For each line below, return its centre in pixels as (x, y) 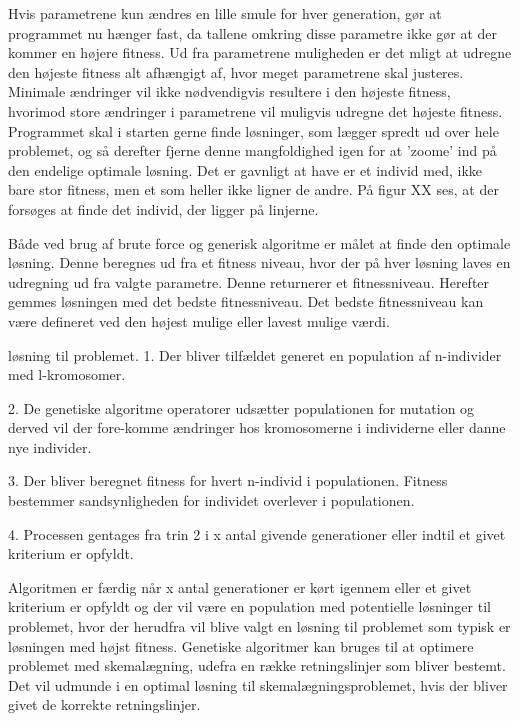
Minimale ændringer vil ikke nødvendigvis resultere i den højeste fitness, (229, 91)
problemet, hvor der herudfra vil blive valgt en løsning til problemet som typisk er (259, 626)
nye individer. (50, 446)
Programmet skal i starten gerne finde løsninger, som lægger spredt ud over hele (253, 130)
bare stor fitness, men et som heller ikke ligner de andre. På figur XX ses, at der (253, 189)
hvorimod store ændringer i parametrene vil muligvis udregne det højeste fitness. (255, 110)
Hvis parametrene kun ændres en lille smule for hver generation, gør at (225, 13)
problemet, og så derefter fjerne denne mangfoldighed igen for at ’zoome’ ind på (252, 150)
